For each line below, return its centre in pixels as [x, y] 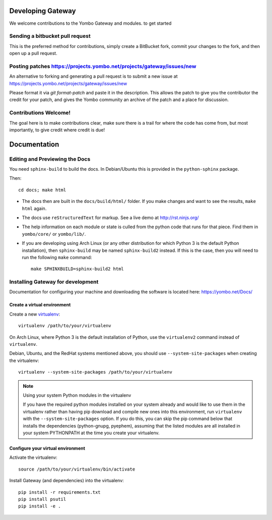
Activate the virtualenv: [33, 457]
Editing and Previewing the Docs [50, 159]
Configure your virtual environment [47, 448]
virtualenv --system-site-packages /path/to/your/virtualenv [95, 372]
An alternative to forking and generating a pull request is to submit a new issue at [93, 76]
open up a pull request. [33, 54]
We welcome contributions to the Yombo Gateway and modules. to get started [90, 23]
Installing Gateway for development [54, 282]
